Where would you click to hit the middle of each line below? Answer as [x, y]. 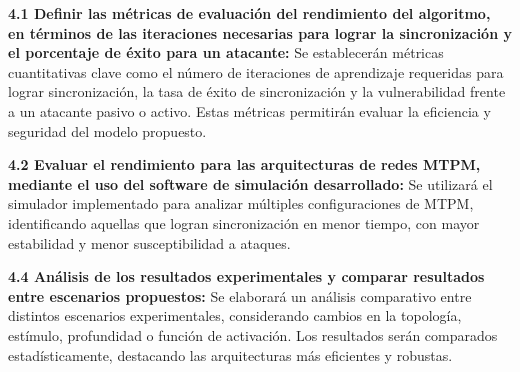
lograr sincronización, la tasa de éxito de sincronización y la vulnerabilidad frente [257, 91]
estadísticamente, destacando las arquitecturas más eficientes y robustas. [230, 354]
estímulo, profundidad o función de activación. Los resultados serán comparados [253, 334]
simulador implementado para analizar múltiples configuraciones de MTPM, [241, 203]
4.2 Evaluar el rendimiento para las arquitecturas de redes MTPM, [244, 164]
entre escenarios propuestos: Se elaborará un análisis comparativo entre [240, 295]
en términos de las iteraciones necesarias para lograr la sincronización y [260, 32]
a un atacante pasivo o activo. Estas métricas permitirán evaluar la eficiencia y [249, 110]
